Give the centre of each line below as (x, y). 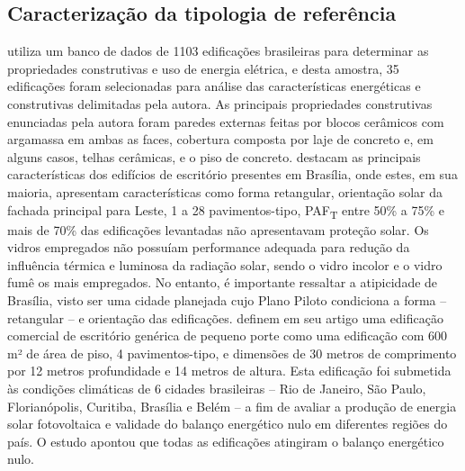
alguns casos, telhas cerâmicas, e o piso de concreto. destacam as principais (214, 156)
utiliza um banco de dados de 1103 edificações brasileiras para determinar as (218, 51)
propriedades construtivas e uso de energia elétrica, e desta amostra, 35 (203, 68)
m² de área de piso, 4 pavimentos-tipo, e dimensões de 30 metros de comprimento (232, 353)
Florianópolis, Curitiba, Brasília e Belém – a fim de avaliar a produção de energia (232, 406)
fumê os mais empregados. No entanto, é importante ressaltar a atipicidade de (223, 282)
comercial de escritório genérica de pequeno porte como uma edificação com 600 (228, 335)
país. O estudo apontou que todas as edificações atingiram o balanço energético (226, 441)
